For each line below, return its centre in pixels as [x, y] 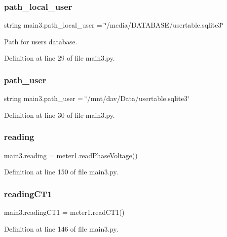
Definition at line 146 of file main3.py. [61, 228]
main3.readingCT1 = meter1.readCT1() [64, 212]
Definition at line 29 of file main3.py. [59, 58]
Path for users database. [41, 41]
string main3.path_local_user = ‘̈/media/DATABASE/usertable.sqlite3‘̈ [114, 25]
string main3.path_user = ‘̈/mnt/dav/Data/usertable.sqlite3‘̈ [97, 98]
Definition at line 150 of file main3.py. [61, 172]
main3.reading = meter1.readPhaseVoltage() [71, 155]
